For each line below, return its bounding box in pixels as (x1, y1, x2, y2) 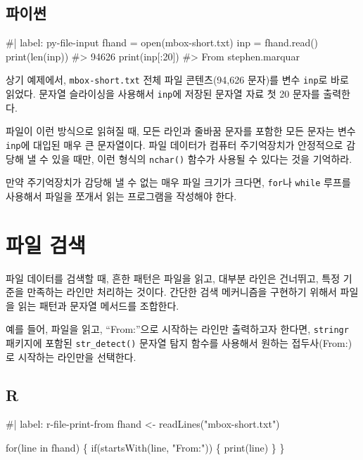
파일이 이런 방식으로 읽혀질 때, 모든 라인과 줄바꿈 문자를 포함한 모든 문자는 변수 (6, 124, 356, 138)
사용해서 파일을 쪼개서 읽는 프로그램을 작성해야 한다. (6, 188, 237, 203)
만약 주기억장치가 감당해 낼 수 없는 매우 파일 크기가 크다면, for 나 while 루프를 (6, 175, 351, 190)
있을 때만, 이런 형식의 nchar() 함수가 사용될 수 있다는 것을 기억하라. (51, 151, 352, 166)
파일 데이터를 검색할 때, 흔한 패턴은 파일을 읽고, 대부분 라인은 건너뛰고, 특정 (6, 270, 340, 285)
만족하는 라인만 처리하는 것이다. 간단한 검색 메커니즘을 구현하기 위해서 (27, 284, 337, 299)
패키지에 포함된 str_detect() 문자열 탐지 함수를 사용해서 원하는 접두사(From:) (6, 336, 352, 350)
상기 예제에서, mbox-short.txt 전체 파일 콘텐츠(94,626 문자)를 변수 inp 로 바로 (6, 72, 349, 87)
